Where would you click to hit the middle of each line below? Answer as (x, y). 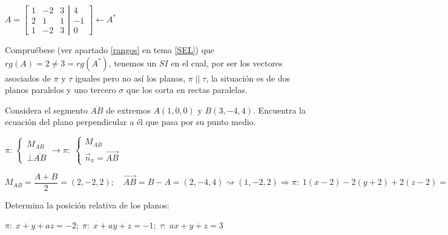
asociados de (28, 78)
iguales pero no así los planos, (130, 78)
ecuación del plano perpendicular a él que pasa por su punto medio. (130, 122)
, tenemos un (133, 63)
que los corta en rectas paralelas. (187, 90)
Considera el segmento (46, 110)
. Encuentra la (280, 110)
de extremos (128, 110)
